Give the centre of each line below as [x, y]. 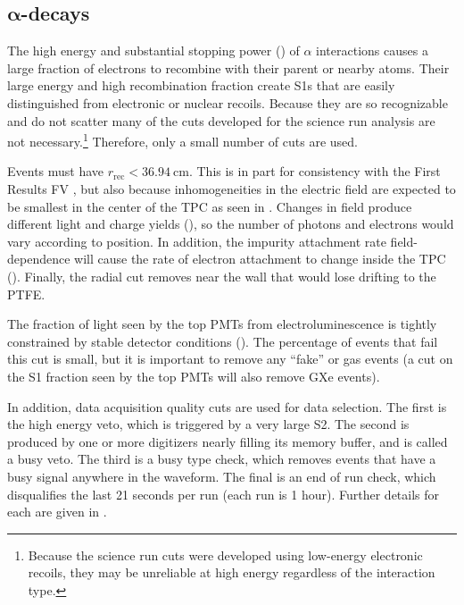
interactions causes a [372, 50]
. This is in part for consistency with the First [315, 171]
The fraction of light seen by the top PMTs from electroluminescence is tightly [222, 324]
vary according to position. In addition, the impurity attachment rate [197, 241]
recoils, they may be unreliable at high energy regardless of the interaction [232, 572]
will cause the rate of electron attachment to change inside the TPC [260, 259]
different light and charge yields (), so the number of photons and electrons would [231, 224]
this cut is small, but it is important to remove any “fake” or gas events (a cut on [230, 359]
